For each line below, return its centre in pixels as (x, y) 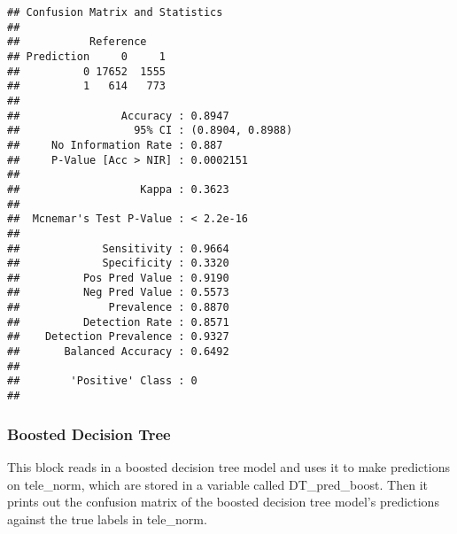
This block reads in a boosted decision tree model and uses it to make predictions (228, 466)
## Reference (77, 42)
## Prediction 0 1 (86, 56)
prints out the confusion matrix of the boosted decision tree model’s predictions (223, 502)
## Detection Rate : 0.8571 (118, 322)
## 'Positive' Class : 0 (102, 381)
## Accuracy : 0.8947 (118, 116)
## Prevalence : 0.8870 (118, 308)
